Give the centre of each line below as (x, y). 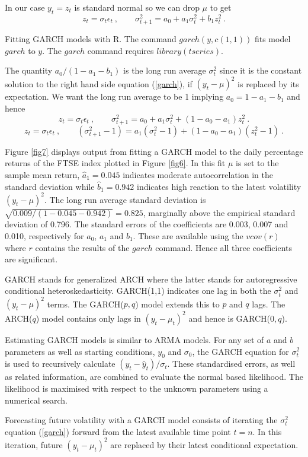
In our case (25, 7)
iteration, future (34, 444)
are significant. (31, 259)
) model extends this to (177, 304)
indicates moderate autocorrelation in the (198, 174)
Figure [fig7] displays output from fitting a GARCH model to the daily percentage (154, 151)
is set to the (257, 163)
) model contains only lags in (88, 318)
